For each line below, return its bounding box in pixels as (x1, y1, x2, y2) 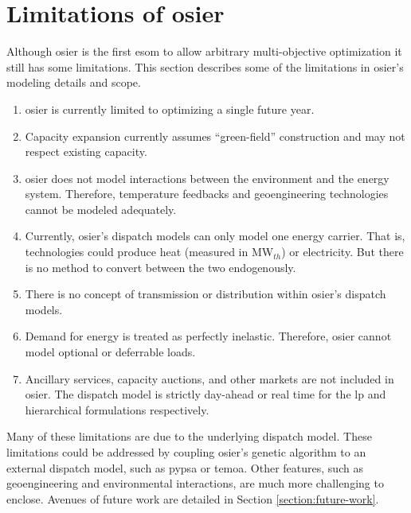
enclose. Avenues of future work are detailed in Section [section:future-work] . (6, 490, 379, 507)
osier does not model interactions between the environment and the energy (25, 169, 389, 186)
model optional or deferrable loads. (25, 344, 196, 360)
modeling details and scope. (6, 74, 141, 91)
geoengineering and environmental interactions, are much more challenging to (6, 475, 384, 492)
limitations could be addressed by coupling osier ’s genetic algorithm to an (6, 444, 366, 460)
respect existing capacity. (25, 143, 147, 160)
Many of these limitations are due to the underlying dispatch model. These (6, 428, 372, 445)
